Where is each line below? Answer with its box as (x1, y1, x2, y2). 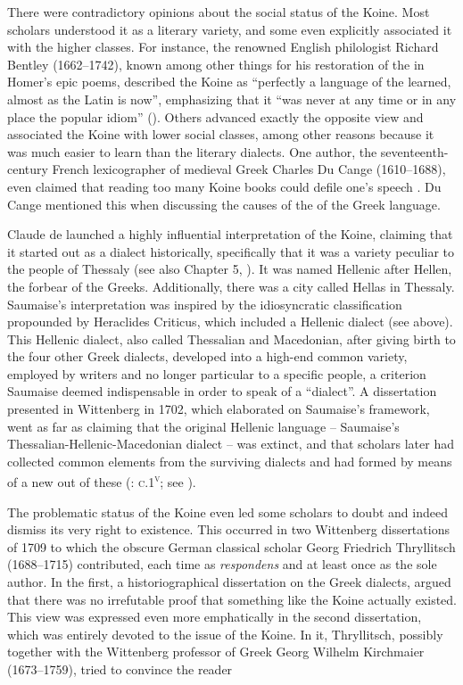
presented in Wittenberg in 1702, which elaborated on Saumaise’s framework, (7, 400, 430, 418)
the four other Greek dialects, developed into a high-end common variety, (7, 347, 408, 366)
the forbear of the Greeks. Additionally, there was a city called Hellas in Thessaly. (7, 276, 455, 295)
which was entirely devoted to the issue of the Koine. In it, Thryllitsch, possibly (7, 624, 443, 643)
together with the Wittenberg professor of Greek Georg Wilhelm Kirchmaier (7, 642, 425, 661)
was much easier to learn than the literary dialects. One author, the (7, 142, 377, 161)
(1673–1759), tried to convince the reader (7, 660, 233, 679)
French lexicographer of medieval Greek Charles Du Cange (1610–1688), (52, 160, 446, 178)
